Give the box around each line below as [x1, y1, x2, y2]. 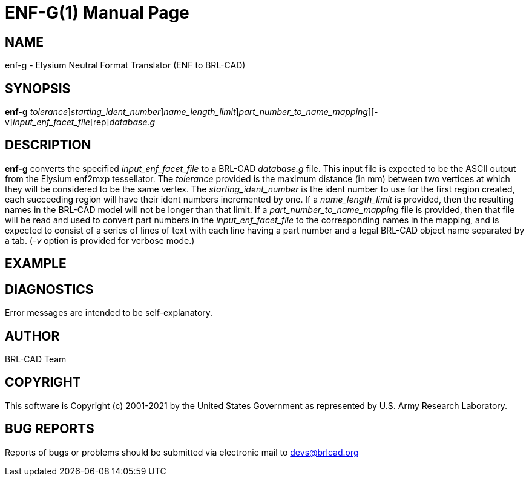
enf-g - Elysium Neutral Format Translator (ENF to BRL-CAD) [5, 60, 246, 71]
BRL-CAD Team [5, 353, 67, 364]
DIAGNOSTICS [5, 281, 94, 297]
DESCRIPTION [5, 137, 91, 153]
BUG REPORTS [5, 421, 94, 437]
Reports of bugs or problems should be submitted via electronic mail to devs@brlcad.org [5, 447, 359, 457]
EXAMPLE [5, 256, 67, 272]
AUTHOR [5, 328, 60, 344]
